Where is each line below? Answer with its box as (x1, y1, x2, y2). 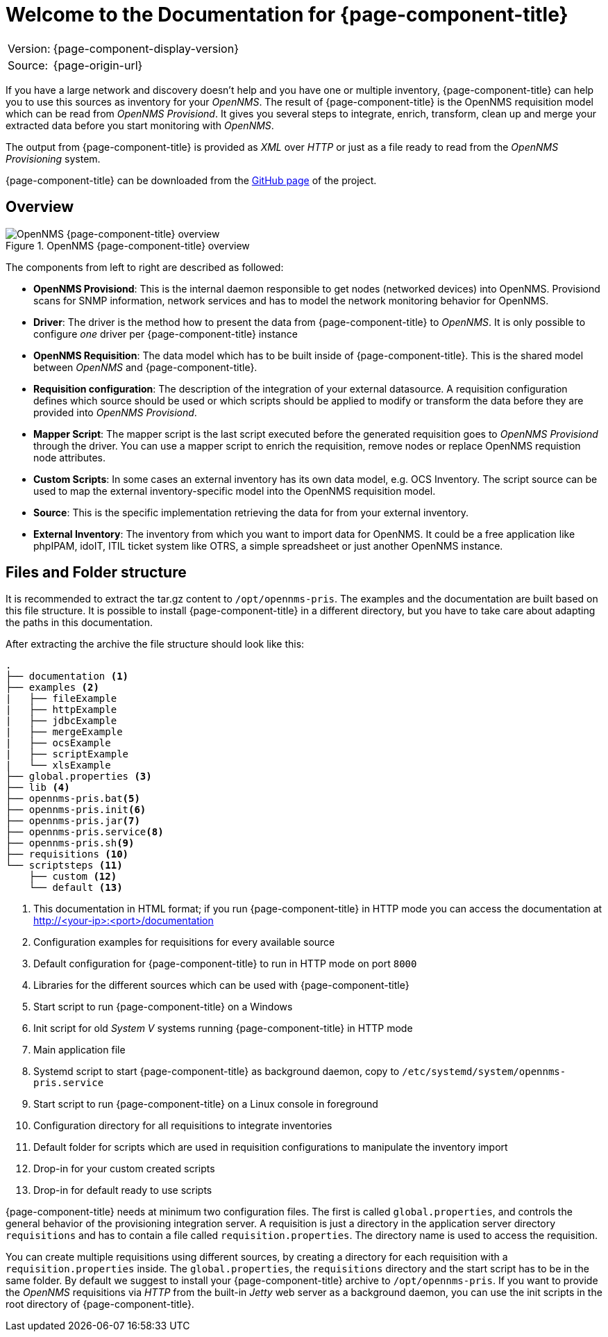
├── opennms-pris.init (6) (6, 804, 146, 816)
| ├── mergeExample (6, 726, 123, 738)
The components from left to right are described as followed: (6, 261, 284, 273)
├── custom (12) (28, 871, 117, 883)
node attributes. (33, 451, 106, 464)
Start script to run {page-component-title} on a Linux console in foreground (33, 1098, 378, 1110)
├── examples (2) (6, 682, 99, 694)
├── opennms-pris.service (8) (6, 826, 164, 838)
